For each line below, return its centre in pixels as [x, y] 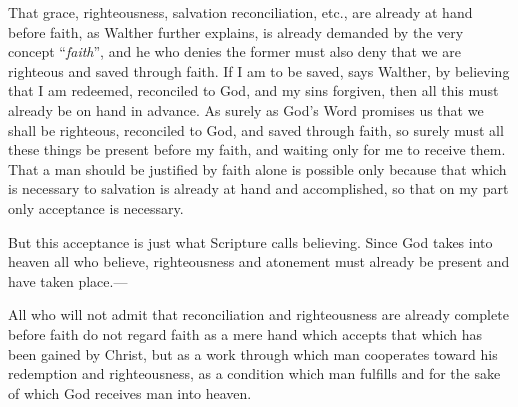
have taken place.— [68, 280]
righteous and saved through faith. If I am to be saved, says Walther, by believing [259, 70]
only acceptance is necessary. [96, 207]
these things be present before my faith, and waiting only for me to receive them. [257, 149]
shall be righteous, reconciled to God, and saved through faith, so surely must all [256, 129]
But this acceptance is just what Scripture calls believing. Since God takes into [250, 241]
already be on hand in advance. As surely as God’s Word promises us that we [246, 109]
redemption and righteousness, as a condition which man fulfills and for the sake [254, 373]
